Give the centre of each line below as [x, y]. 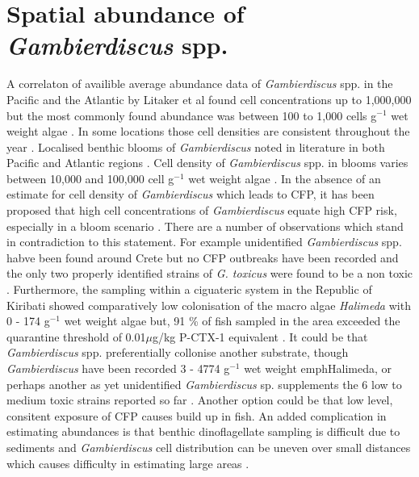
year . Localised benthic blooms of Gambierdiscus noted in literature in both [196, 146]
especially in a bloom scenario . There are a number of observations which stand [205, 226]
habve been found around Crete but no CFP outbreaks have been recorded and [203, 257]
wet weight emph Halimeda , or [318, 368]
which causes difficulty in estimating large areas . [128, 463]
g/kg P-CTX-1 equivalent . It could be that [260, 336]
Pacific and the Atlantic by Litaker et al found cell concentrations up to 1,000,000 [209, 99]
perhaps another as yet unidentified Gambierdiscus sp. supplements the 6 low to [204, 384]
